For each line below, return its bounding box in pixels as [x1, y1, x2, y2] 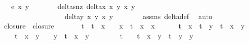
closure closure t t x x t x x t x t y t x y [4, 20, 245, 31]
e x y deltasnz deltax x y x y [11, 1, 135, 11]
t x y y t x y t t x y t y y [14, 30, 193, 40]
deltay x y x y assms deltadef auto [64, 10, 212, 21]
